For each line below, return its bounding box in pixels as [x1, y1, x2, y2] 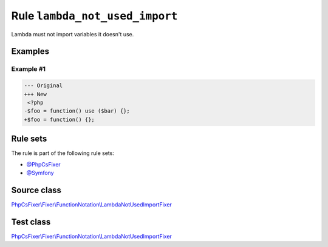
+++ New [24, 91, 47, 97]
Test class [11, 217, 51, 227]
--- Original [24, 82, 63, 89]
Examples [11, 46, 50, 57]
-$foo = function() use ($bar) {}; [24, 108, 130, 114]
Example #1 [11, 65, 46, 73]
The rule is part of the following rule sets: [11, 150, 115, 157]
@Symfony [26, 169, 54, 176]
